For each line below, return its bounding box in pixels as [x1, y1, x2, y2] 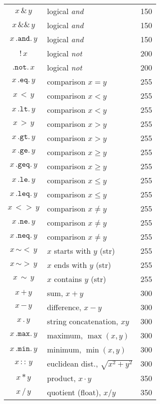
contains [54, 273, 82, 284]
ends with [54, 259, 87, 270]
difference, [47, 301, 81, 313]
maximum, [47, 330, 83, 341]
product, [47, 372, 76, 384]
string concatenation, [47, 316, 118, 327]
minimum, [47, 344, 81, 355]
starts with [54, 245, 91, 256]
